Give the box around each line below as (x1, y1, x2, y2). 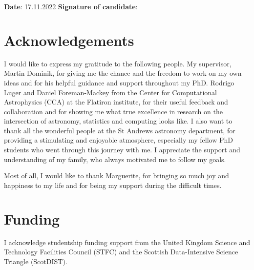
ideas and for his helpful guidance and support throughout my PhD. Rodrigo (4, 77, 234, 87)
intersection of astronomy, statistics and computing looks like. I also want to (4, 116, 233, 126)
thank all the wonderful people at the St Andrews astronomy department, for (4, 125, 235, 135)
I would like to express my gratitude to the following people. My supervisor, (4, 58, 232, 68)
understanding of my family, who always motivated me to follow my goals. (4, 154, 226, 164)
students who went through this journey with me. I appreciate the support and (4, 145, 240, 155)
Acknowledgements (4, 30, 134, 50)
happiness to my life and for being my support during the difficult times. (4, 180, 222, 190)
